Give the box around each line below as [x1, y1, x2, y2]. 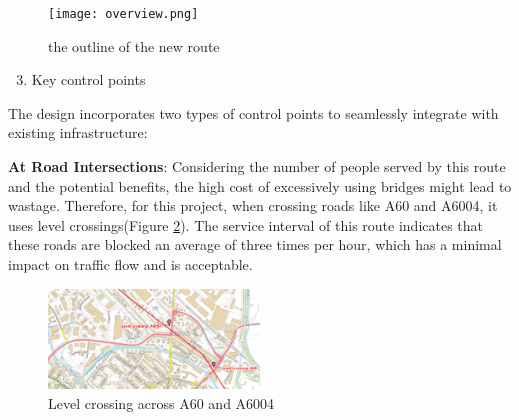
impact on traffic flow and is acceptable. [8, 254, 253, 274]
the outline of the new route [48, 35, 220, 56]
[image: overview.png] [48, 7, 199, 21]
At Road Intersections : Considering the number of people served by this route [8, 156, 506, 177]
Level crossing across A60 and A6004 [48, 392, 275, 413]
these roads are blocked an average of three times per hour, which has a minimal [8, 234, 502, 255]
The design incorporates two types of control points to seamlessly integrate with [8, 102, 499, 123]
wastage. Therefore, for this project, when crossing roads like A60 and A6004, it [8, 195, 498, 216]
